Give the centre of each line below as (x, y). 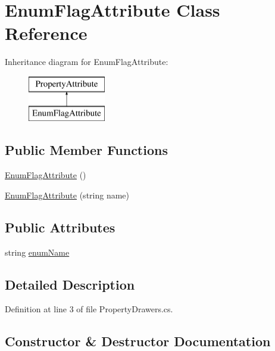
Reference (46, 33)
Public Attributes (60, 227)
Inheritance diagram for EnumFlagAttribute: (87, 62)
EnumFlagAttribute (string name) (67, 195)
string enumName (37, 252)
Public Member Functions (86, 150)
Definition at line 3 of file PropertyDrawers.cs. (89, 309)
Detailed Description (70, 284)
